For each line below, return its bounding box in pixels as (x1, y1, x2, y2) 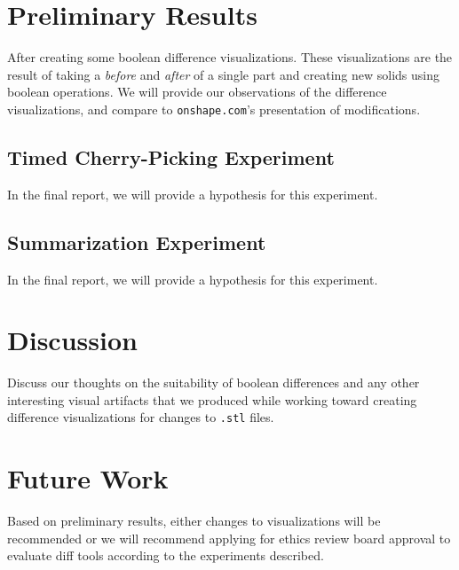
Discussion (7, 322, 138, 358)
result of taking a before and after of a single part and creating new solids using (7, 65, 439, 83)
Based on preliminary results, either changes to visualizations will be (7, 511, 381, 530)
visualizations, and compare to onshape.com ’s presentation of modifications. (7, 99, 421, 118)
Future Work (7, 460, 169, 496)
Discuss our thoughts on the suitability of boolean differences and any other (7, 373, 420, 392)
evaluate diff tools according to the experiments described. (7, 546, 324, 565)
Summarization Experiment (7, 228, 266, 255)
